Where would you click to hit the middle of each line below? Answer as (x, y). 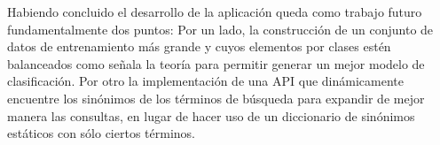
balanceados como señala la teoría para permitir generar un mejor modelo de (216, 63)
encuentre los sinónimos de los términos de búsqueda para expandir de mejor (216, 98)
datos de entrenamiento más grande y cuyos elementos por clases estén (199, 46)
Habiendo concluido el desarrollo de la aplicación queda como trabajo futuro (215, 11)
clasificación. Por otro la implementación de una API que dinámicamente (205, 81)
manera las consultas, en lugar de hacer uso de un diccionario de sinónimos (211, 115)
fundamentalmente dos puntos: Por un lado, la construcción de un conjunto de (220, 29)
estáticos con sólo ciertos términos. (101, 133)
